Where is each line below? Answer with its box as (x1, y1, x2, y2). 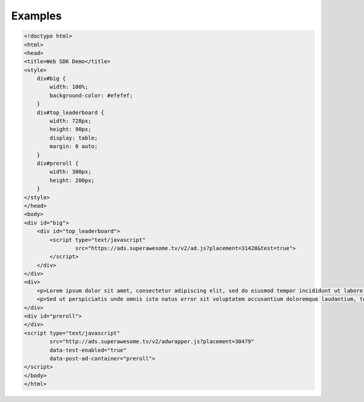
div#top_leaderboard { (36, 109, 104, 116)
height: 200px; (49, 176, 95, 184)
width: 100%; (49, 84, 89, 90)
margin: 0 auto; (49, 143, 98, 150)
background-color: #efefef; (49, 92, 133, 99)
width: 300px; (49, 169, 92, 175)
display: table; (49, 134, 98, 141)
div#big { (36, 75, 66, 82)
